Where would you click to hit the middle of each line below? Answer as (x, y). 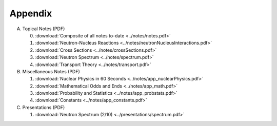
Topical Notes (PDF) (44, 29)
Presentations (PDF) (44, 107)
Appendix (31, 13)
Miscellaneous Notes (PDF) (51, 71)
